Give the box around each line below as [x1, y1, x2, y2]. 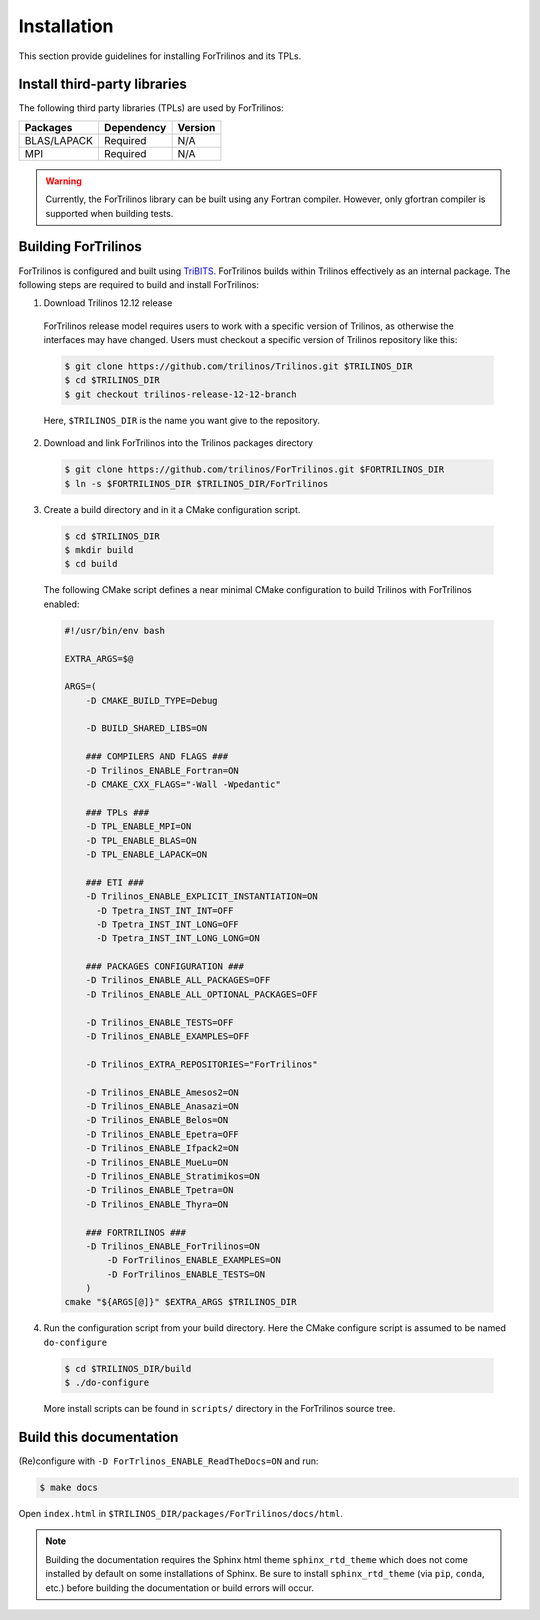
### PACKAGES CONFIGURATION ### [85, 961, 245, 972]
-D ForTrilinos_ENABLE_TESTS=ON [106, 1268, 265, 1280]
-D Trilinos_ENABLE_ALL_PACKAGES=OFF [85, 975, 271, 986]
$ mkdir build [64, 544, 134, 555]
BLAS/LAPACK [24, 133, 94, 147]
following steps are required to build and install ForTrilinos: [18, 278, 260, 290]
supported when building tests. [45, 207, 174, 219]
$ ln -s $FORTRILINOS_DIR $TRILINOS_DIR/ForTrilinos [64, 478, 329, 489]
